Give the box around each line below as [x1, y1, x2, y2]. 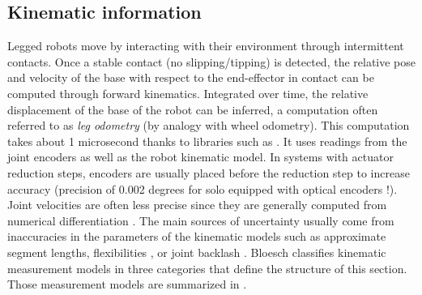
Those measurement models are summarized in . [7, 276, 247, 293]
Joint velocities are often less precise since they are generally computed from [7, 196, 387, 213]
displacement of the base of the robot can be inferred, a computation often [7, 100, 378, 118]
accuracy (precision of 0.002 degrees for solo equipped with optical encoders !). [7, 180, 398, 197]
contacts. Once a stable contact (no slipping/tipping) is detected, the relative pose [7, 53, 416, 70]
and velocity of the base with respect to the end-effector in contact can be [7, 69, 374, 86]
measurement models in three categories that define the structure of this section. [7, 259, 407, 276]
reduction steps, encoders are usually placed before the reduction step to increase [7, 164, 410, 181]
